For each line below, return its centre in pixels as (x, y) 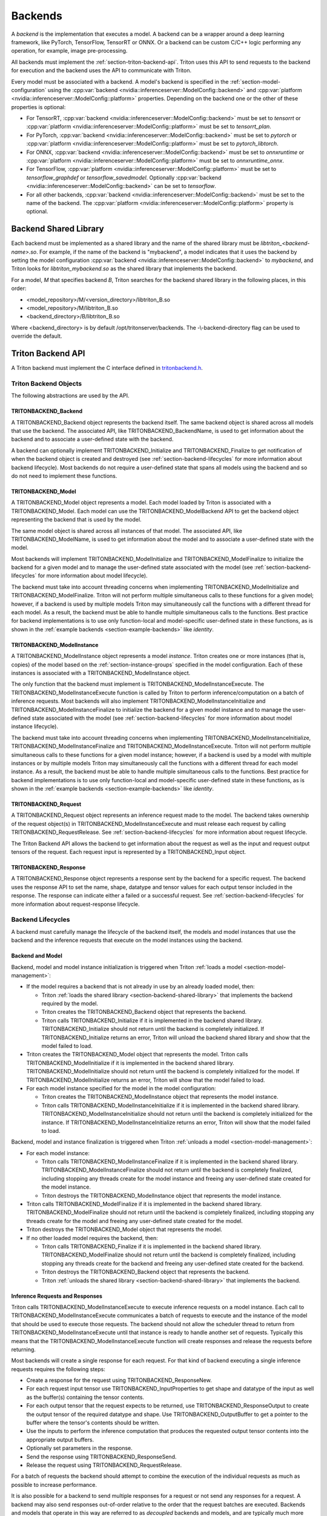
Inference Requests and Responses (57, 1296)
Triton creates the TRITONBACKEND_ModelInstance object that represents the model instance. (160, 1097)
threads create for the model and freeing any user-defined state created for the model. (134, 1221)
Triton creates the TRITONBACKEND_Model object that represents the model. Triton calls (137, 1055)
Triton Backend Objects (47, 383)
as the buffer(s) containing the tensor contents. (85, 1397)
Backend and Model (37, 956)
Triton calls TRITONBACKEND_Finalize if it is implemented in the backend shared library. (151, 1246)
